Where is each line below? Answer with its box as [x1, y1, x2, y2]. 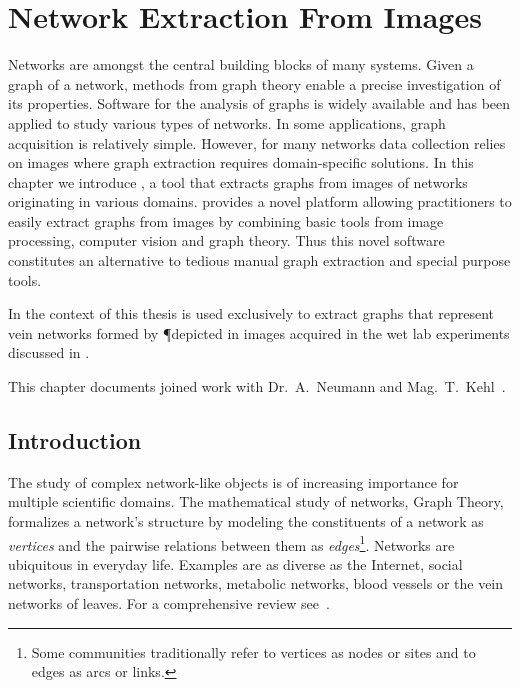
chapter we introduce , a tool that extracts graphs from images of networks [8, 171, 468, 192]
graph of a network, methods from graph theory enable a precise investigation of [8, 73, 501, 94]
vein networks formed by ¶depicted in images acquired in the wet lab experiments [8, 322, 510, 343]
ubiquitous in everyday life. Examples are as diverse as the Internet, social [8, 553, 463, 574]
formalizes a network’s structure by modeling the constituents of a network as [8, 511, 484, 532]
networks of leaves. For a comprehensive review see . [8, 593, 330, 614]
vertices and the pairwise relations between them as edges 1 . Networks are [8, 531, 455, 555]
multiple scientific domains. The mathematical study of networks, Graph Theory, [8, 491, 504, 512]
